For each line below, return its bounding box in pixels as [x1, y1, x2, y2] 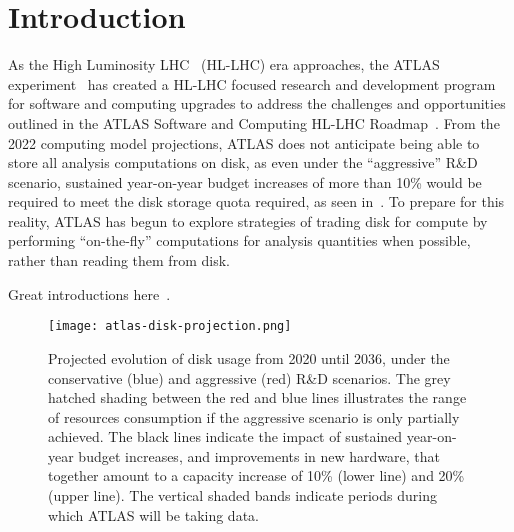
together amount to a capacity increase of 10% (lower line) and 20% [48, 465, 465, 486]
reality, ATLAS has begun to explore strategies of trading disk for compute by [8, 210, 488, 231]
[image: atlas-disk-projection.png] [48, 319, 292, 334]
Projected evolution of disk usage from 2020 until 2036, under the [48, 347, 450, 368]
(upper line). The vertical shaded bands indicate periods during [48, 485, 437, 506]
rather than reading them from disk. [8, 250, 230, 271]
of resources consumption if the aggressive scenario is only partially [48, 406, 460, 427]
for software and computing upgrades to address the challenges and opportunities [8, 93, 506, 114]
